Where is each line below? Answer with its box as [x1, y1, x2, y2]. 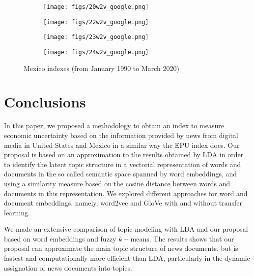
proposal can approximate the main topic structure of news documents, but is [4, 243, 238, 253]
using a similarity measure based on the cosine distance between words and [4, 178, 230, 188]
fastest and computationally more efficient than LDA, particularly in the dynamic [4, 253, 250, 263]
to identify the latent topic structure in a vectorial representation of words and [4, 159, 241, 169]
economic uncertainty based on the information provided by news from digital [4, 130, 238, 140]
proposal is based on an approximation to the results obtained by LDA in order [4, 149, 244, 160]
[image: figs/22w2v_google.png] [43, 18, 149, 26]
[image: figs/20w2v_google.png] [43, 3, 149, 10]
